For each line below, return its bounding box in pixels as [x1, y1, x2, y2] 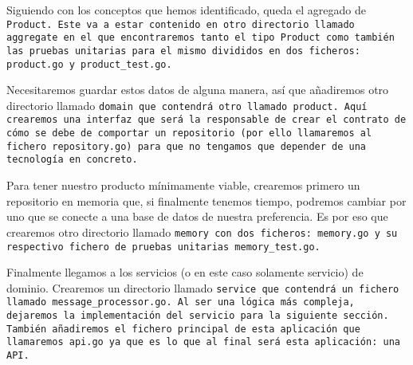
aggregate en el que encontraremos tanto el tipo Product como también [6, 32, 395, 44]
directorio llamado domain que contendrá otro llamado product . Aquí [6, 96, 368, 113]
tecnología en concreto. [6, 154, 138, 166]
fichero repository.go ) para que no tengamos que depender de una [6, 140, 367, 152]
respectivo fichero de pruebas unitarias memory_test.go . [6, 241, 321, 253]
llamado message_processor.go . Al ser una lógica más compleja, [6, 296, 355, 308]
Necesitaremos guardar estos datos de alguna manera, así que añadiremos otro [6, 81, 389, 98]
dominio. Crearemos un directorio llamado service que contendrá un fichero [6, 279, 399, 296]
